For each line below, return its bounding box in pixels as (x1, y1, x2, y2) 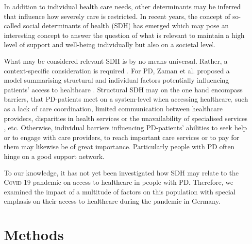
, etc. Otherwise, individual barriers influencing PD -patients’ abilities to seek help (4, 122, 247, 133)
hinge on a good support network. (4, 151, 105, 161)
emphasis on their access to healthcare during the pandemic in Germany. (4, 196, 220, 206)
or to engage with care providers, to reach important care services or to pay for (4, 132, 239, 142)
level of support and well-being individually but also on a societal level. (4, 39, 216, 50)
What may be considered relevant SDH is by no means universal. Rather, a (4, 55, 228, 66)
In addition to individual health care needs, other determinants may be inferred (4, 1, 241, 11)
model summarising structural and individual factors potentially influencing (4, 75, 229, 85)
